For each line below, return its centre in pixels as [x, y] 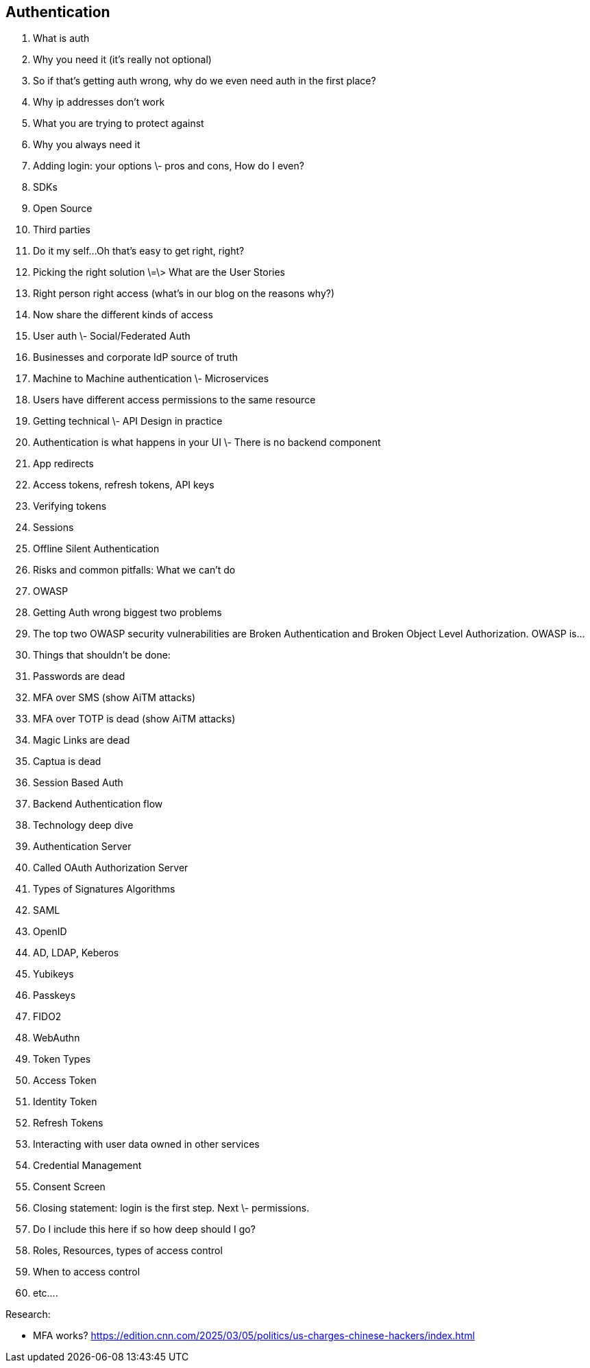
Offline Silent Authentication [96, 549]
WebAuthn [57, 1038]
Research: [28, 1314]
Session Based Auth [78, 783]
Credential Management [87, 1166]
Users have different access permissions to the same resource [174, 400]
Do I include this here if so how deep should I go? [144, 1229]
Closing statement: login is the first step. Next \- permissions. [171, 1208]
